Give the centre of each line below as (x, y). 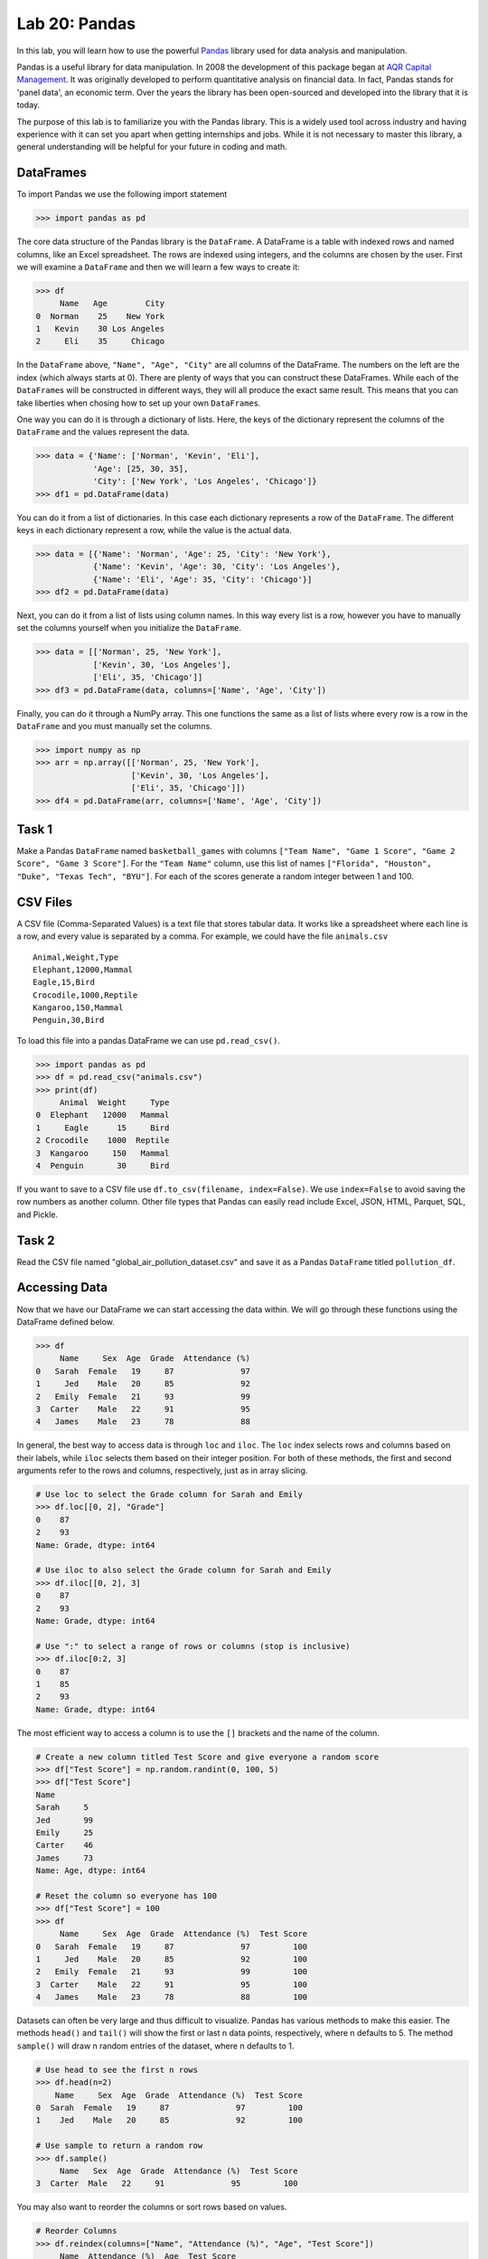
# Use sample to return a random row (119, 2146)
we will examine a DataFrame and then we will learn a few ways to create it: (158, 267)
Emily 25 (65, 1833)
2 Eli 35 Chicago (100, 342)
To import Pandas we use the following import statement (122, 194)
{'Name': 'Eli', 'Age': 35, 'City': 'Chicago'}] (202, 579)
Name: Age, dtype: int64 (91, 1871)
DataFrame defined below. (66, 1322)
